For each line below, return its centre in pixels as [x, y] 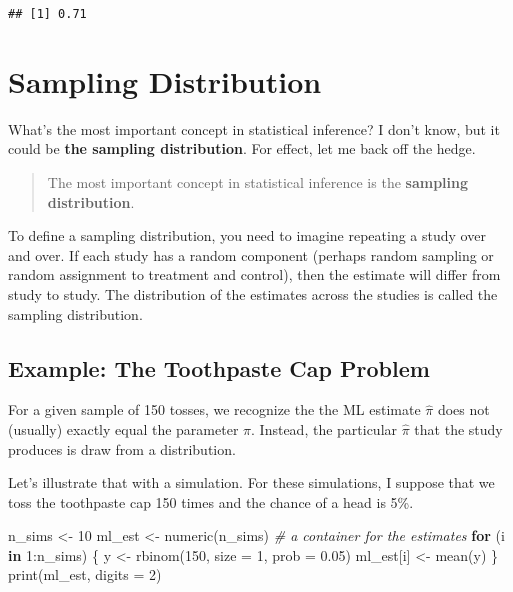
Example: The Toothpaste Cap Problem [219, 367]
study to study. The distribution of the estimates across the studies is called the [253, 293]
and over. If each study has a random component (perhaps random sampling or [251, 254]
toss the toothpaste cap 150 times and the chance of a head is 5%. [211, 501]
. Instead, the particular [324, 428]
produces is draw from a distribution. [122, 448]
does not [463, 409]
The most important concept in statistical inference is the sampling [258, 181]
